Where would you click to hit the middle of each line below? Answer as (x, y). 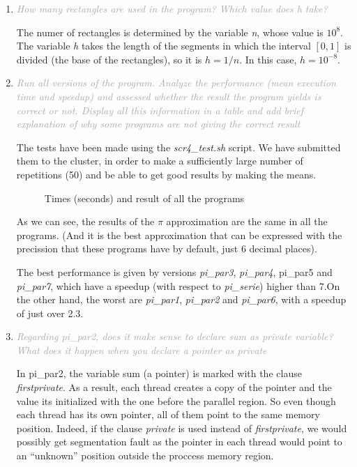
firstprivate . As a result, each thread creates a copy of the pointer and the (174, 387)
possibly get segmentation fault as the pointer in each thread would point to (179, 442)
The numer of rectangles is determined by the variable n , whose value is (170, 32)
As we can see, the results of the (85, 221)
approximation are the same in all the (247, 221)
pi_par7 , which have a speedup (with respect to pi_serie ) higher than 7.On (178, 285)
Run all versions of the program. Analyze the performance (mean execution (176, 83)
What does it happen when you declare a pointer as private (142, 350)
